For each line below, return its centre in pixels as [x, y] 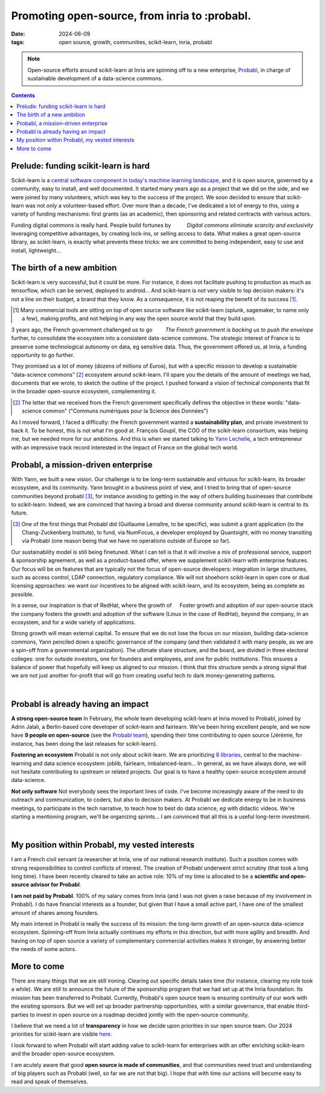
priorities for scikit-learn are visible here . [62, 1034]
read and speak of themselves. [50, 1082]
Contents [23, 95]
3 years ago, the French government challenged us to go [82, 330]
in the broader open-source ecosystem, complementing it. [84, 391]
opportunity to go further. [43, 355]
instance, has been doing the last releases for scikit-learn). [84, 743]
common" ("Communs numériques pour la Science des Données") [125, 411]
